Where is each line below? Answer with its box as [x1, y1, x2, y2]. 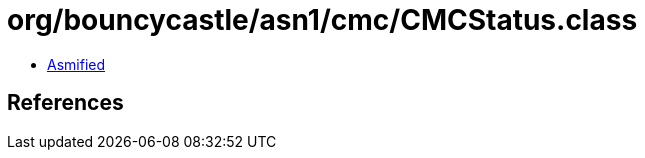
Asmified [47, 55, 106, 73]
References [7, 90, 124, 116]
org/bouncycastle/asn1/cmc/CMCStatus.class [7, 3, 638, 37]
